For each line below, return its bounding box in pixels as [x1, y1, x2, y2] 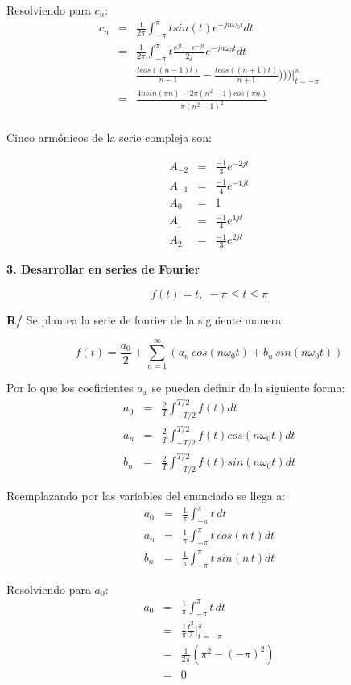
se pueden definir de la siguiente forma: [151, 379, 345, 396]
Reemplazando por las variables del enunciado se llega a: [6, 487, 286, 503]
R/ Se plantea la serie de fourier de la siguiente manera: [6, 311, 285, 328]
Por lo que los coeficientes [6, 379, 134, 396]
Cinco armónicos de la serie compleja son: [6, 129, 212, 146]
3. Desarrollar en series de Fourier [6, 261, 200, 278]
